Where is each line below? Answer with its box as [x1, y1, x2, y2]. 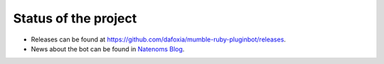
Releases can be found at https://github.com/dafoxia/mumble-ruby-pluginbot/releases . [31, 35, 286, 44]
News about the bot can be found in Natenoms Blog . [31, 44, 185, 53]
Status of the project [13, 11, 137, 26]
